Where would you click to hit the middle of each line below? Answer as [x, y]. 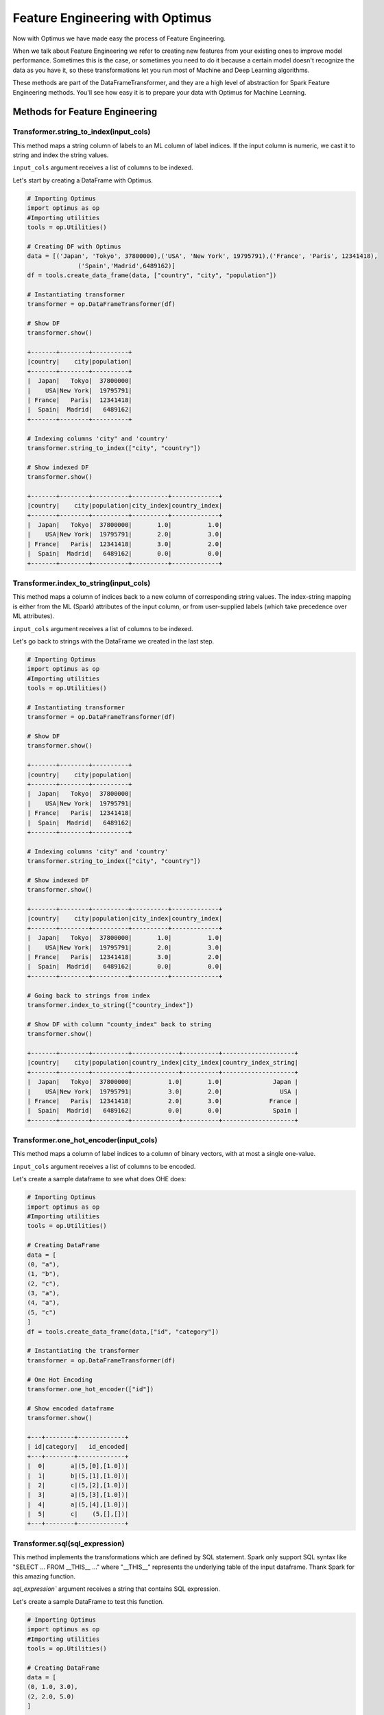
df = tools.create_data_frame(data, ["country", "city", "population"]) [152, 275]
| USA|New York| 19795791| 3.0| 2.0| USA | [163, 1091]
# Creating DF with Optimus [74, 246]
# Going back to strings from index [89, 995]
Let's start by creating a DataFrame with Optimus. [83, 180]
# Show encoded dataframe [71, 1408]
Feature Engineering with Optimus [112, 18]
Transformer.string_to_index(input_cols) [82, 132]
